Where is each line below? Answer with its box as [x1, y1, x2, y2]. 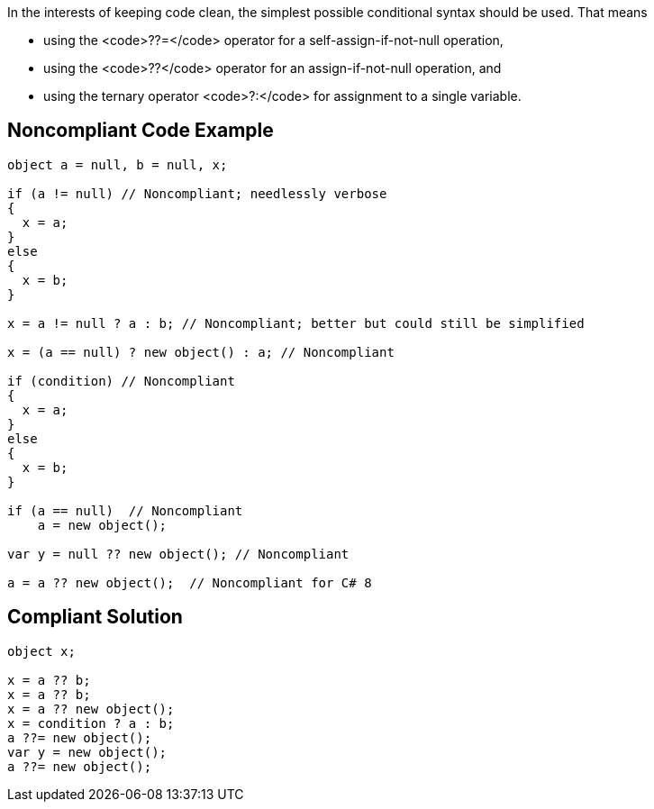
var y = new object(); [7, 744, 168, 759]
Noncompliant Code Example [7, 119, 274, 142]
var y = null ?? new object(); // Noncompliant [7, 546, 350, 561]
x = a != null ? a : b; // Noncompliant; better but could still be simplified [7, 315, 585, 331]
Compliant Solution [7, 605, 183, 629]
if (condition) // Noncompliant [7, 373, 235, 388]
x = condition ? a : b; [7, 715, 175, 731]
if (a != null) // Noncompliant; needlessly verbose [7, 186, 387, 201]
